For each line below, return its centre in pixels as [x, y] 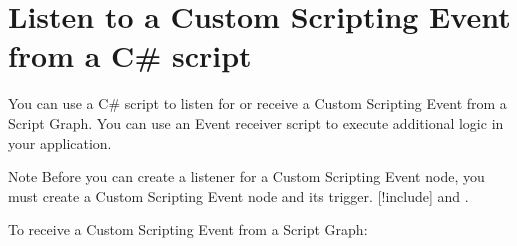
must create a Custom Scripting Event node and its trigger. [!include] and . [238, 195]
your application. [60, 142]
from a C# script [130, 55]
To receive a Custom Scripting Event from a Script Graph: [188, 229]
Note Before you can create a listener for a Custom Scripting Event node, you [246, 176]
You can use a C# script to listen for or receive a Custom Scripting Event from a [257, 103]
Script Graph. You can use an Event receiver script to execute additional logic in [256, 122]
